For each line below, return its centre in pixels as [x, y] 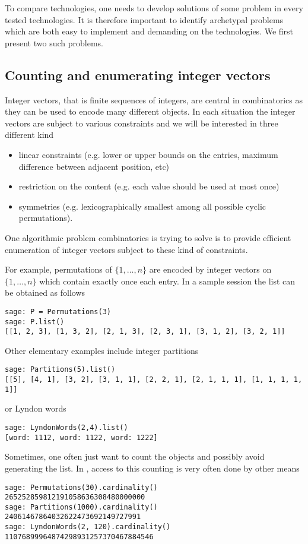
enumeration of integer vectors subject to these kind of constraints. [126, 249]
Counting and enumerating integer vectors [138, 75]
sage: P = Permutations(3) [58, 311]
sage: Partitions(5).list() [60, 370]
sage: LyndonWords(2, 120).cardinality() [88, 527]
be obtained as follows [45, 292]
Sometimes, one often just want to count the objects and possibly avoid [135, 456]
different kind [29, 135]
